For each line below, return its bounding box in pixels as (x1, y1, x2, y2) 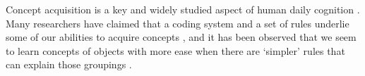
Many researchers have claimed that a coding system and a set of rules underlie (6, 15, 349, 30)
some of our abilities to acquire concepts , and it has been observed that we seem (6, 30, 357, 44)
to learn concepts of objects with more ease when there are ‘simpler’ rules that (6, 43, 345, 58)
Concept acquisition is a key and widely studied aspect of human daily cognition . (6, 2, 360, 16)
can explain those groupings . (6, 57, 132, 72)
